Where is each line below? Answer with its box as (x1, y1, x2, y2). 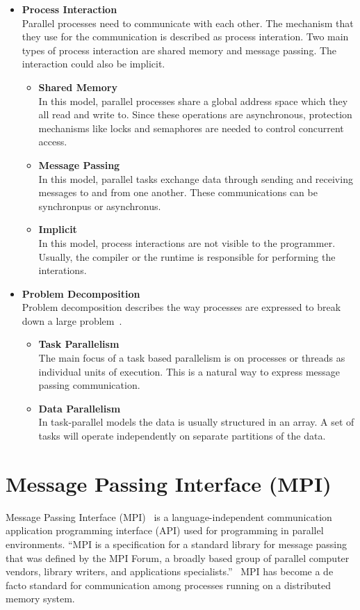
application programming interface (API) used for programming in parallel (6, 523, 324, 538)
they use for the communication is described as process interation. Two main (22, 29, 349, 44)
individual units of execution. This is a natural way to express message (38, 364, 341, 378)
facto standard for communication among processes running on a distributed (6, 577, 332, 592)
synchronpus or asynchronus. (38, 198, 161, 213)
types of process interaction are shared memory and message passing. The (22, 42, 337, 57)
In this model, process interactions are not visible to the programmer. (38, 235, 336, 250)
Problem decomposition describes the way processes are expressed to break (22, 300, 341, 314)
